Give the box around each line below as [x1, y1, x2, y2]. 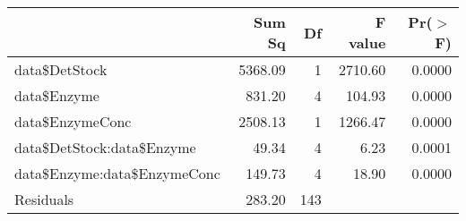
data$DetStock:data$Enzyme [14, 137, 196, 157]
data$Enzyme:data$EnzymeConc [14, 163, 220, 183]
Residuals [14, 189, 74, 209]
